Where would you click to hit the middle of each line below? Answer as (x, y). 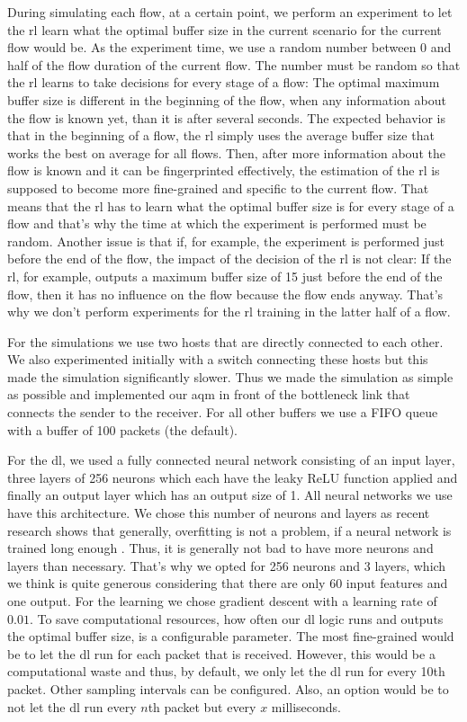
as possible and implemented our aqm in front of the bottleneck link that (209, 394)
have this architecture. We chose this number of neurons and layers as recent (219, 513)
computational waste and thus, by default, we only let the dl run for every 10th (226, 671)
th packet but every (202, 706)
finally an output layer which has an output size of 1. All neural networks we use (230, 495)
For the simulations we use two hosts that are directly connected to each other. (225, 341)
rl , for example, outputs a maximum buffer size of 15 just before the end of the (225, 276)
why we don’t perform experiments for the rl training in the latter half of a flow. (229, 312)
